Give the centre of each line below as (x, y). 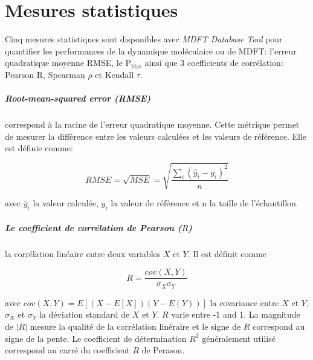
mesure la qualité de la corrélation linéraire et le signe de (135, 326)
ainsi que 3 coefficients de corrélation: (214, 63)
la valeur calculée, (66, 203)
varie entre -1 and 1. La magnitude (236, 314)
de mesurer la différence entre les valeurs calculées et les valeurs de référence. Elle (156, 136)
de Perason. (163, 350)
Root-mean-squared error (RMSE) (78, 98)
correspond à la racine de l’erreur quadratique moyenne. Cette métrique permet (152, 124)
